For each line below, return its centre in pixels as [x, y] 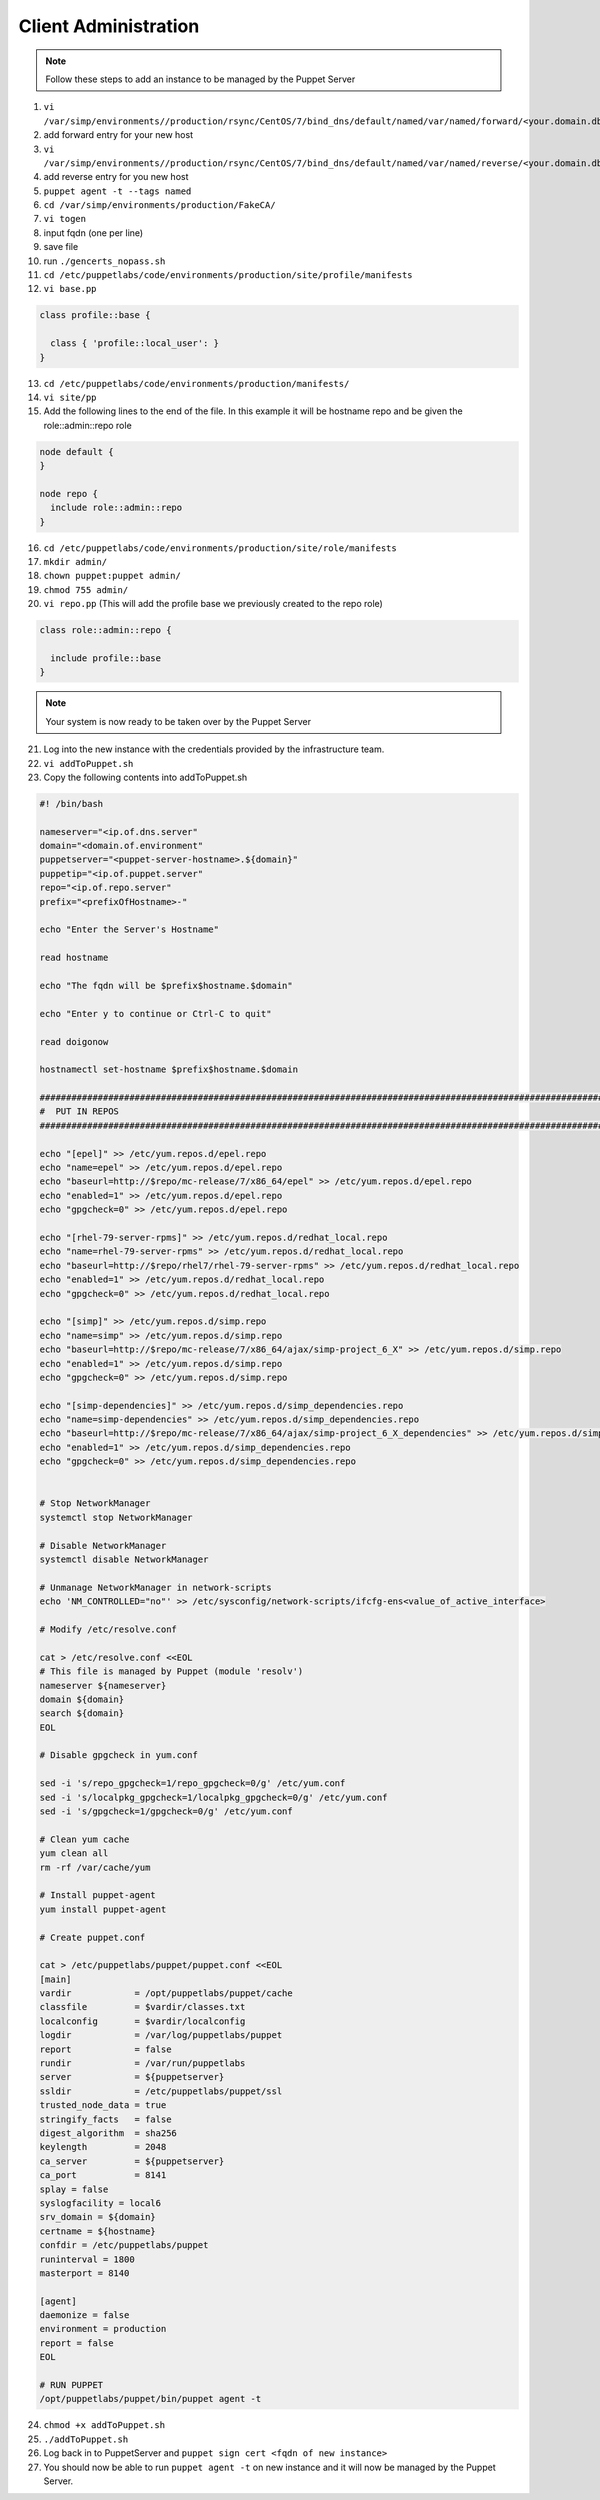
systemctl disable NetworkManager [124, 1559]
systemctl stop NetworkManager [116, 1517]
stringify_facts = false [105, 2119]
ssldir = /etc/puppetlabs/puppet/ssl [161, 2091]
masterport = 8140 [84, 2273]
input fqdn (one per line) [93, 232]
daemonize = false [84, 2315]
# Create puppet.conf [92, 1937]
